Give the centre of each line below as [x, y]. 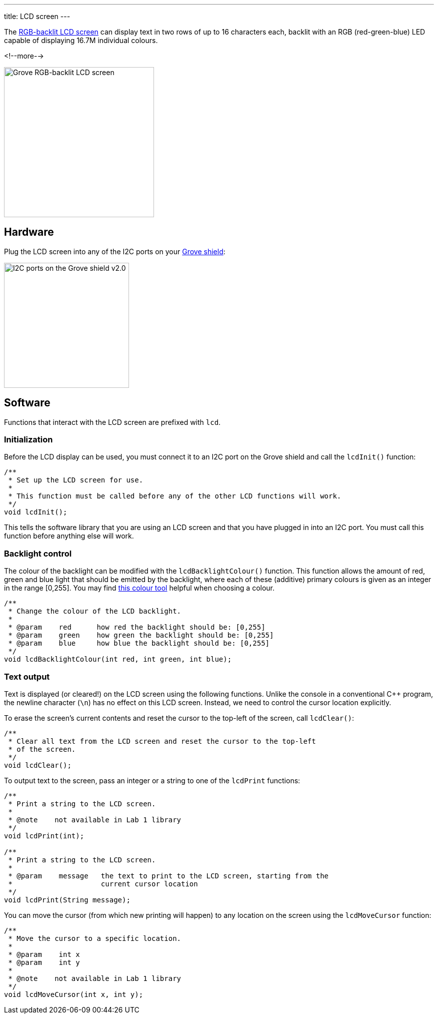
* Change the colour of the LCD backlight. [95, 611]
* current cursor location [103, 884]
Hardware [29, 232]
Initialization [28, 440]
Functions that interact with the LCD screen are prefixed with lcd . [112, 422]
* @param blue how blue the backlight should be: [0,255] [139, 643]
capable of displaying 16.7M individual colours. [81, 40]
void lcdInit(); [36, 512]
